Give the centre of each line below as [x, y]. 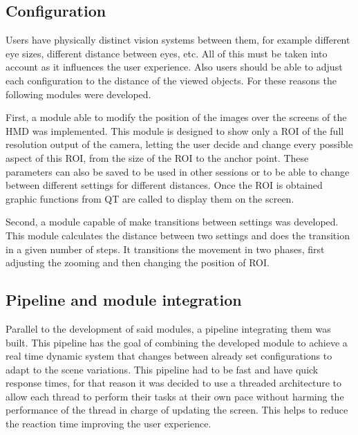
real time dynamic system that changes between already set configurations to [169, 356]
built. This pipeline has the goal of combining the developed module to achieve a [177, 342]
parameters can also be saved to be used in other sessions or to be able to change [178, 171]
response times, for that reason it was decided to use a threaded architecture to [173, 383]
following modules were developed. [78, 94]
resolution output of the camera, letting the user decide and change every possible [179, 144]
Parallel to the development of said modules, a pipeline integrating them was [168, 328]
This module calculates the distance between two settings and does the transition [178, 235]
